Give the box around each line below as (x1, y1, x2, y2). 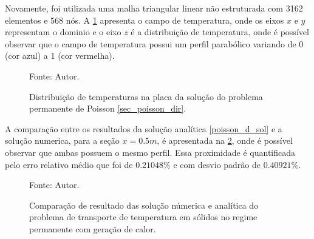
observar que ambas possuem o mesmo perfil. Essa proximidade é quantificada (5, 146, 296, 158)
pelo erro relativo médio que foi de (5, 158, 133, 170)
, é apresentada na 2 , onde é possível (157, 134, 293, 147)
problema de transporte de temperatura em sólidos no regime (29, 210, 258, 223)
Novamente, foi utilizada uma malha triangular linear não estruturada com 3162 (5, 2, 303, 14)
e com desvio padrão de (173, 158, 261, 170)
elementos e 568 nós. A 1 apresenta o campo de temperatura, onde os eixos (5, 13, 284, 26)
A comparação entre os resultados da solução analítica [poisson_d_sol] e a (5, 122, 282, 135)
